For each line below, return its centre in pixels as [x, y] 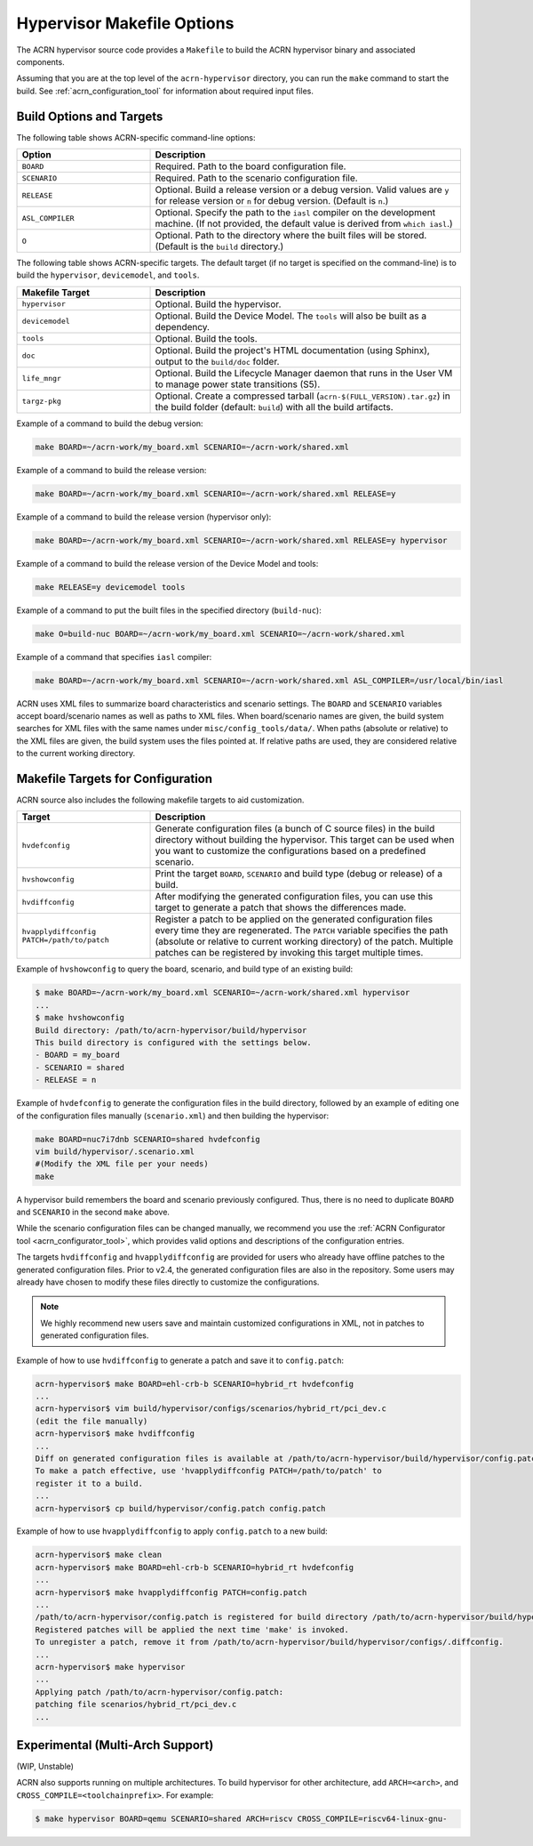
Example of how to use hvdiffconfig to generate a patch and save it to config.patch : [180, 1360]
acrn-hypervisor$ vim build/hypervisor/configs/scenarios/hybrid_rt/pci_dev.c [211, 1409]
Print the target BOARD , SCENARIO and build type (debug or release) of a [299, 874]
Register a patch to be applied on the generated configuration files [294, 919]
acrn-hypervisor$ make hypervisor [110, 1667]
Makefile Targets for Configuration [115, 778]
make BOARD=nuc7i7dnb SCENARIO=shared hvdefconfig [148, 1139]
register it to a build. [89, 1483]
